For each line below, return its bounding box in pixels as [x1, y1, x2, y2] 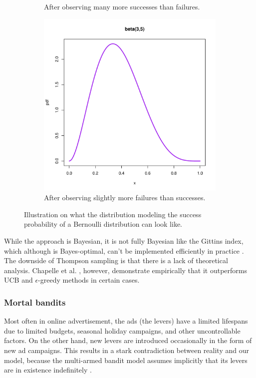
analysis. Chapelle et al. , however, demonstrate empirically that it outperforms [4, 265, 248, 275]
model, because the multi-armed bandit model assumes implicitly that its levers [4, 355, 248, 365]
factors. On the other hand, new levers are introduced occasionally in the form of [4, 335, 252, 346]
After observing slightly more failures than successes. [44, 192, 206, 203]
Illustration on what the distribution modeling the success [24, 209, 202, 219]
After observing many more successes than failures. [44, 1, 200, 11]
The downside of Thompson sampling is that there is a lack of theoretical [4, 255, 228, 266]
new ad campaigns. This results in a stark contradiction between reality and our [4, 345, 249, 355]
